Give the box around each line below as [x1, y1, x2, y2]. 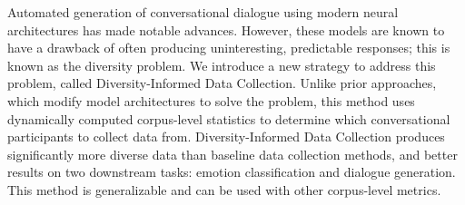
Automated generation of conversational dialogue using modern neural [7, 3, 399, 21]
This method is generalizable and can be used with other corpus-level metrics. [7, 180, 441, 199]
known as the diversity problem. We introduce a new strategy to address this [7, 55, 436, 74]
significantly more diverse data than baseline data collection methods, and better [7, 144, 458, 163]
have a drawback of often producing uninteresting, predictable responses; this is [7, 38, 450, 57]
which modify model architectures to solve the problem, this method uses [7, 91, 415, 110]
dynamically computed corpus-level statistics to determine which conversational [7, 109, 450, 128]
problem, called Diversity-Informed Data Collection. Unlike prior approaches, [7, 73, 437, 93]
